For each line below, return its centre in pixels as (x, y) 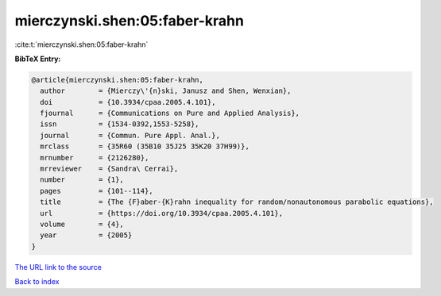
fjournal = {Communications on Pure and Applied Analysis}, (170, 113)
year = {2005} (86, 235)
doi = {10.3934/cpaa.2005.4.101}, (128, 102)
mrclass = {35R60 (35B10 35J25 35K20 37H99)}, (145, 146)
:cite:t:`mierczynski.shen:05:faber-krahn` (81, 44)
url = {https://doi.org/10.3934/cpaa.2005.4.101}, (162, 213)
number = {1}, (82, 180)
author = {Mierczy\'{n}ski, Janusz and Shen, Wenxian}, (166, 91)
